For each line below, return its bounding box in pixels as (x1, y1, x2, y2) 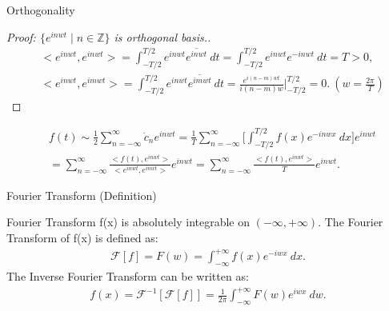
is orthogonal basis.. (114, 28, 211, 45)
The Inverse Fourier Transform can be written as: (6, 267, 249, 284)
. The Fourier (318, 213, 383, 230)
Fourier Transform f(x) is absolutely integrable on (6, 213, 251, 230)
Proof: (6, 28, 36, 45)
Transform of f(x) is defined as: (6, 229, 158, 246)
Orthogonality (6, 2, 75, 18)
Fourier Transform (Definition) (6, 186, 157, 203)
